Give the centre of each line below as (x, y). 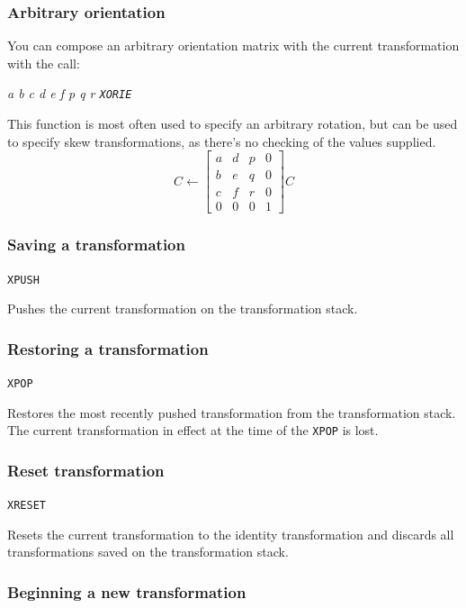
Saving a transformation (96, 245)
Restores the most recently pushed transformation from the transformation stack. (232, 412)
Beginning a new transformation (127, 591)
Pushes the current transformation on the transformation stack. (183, 309)
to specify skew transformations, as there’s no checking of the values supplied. (222, 141)
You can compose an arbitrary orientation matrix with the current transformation (233, 45)
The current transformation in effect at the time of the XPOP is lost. (193, 430)
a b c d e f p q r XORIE (70, 93)
